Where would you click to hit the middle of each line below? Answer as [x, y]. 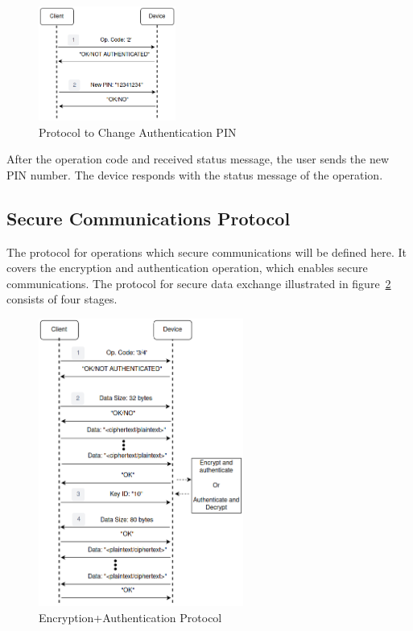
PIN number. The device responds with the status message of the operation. [195, 174]
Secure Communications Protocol [149, 218]
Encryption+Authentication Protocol [130, 617]
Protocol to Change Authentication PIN [138, 132]
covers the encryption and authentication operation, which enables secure [187, 268]
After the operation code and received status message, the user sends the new [198, 159]
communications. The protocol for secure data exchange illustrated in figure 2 [199, 283]
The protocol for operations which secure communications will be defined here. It [207, 252]
